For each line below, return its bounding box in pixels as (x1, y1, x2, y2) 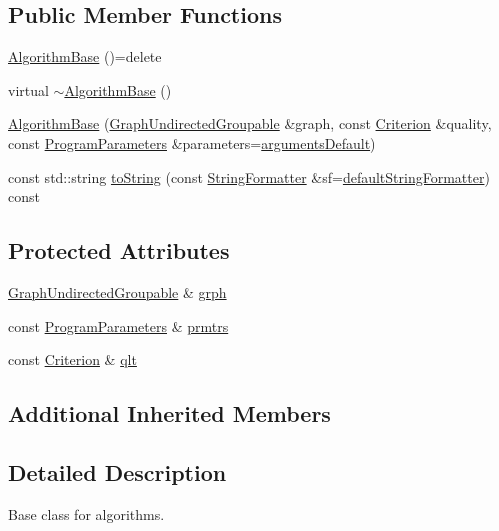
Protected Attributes (8, 235, 230, 266)
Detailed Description (8, 456, 227, 487)
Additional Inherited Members (8, 398, 331, 429)
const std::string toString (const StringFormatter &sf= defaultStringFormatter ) (8, 166, 490, 187)
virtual (8, 79, 49, 100)
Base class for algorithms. (8, 503, 165, 524)
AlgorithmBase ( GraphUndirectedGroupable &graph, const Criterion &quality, (8, 113, 492, 134)
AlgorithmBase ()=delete (8, 46, 162, 67)
